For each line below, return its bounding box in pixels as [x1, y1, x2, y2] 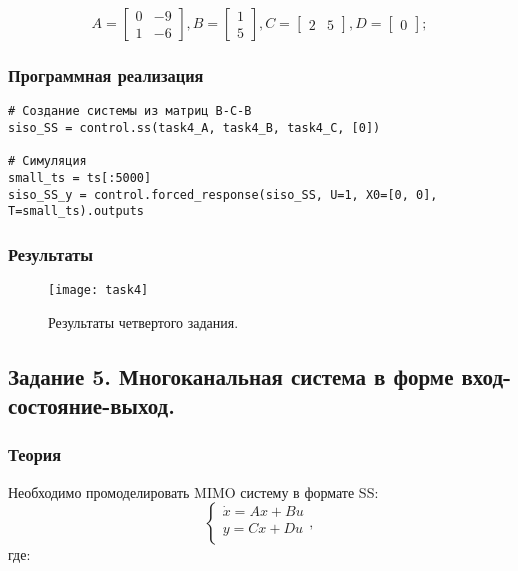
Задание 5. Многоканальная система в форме [8, 360, 454, 391]
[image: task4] [48, 283, 149, 298]
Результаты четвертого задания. [48, 311, 239, 332]
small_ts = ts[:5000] [8, 170, 152, 185]
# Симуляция [8, 154, 87, 169]
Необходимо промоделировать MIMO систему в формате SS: [8, 481, 379, 502]
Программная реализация [8, 62, 204, 87]
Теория [8, 442, 62, 467]
